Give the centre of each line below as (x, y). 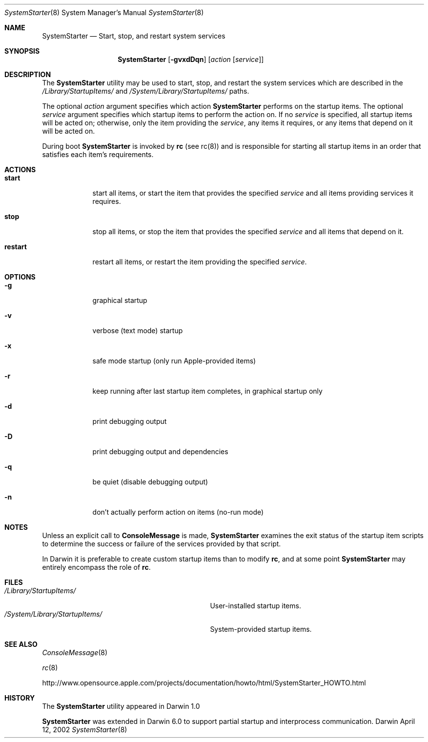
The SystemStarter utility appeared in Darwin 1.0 (121, 706)
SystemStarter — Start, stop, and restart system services (134, 36)
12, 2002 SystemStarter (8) (85, 730)
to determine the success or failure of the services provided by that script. (162, 544)
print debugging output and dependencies (160, 451)
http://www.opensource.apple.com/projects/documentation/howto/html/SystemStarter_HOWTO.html (204, 683)
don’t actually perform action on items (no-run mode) (178, 512)
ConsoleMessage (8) (75, 652)
